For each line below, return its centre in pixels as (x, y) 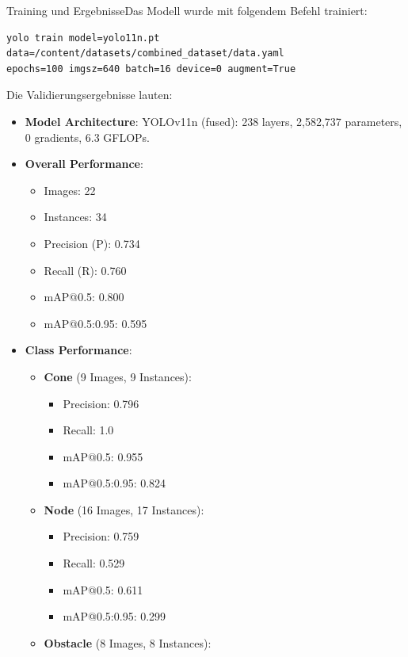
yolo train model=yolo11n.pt (83, 38)
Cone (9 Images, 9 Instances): (118, 376)
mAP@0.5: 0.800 (84, 297)
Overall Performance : (84, 164)
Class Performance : (78, 350)
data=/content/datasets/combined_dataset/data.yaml (145, 53)
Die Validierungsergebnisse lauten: (90, 95)
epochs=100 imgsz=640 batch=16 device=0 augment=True (151, 69)
